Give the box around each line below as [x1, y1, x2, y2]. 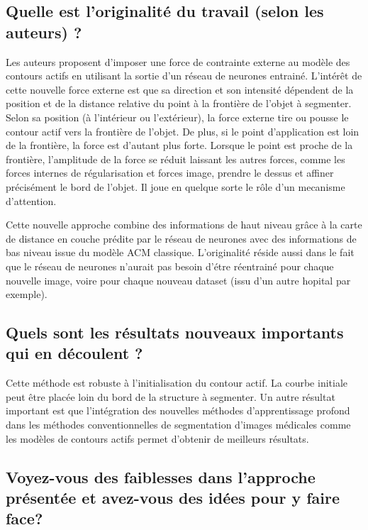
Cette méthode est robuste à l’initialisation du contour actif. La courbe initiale [6, 375, 348, 390]
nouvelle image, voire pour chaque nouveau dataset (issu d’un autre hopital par [6, 272, 351, 287]
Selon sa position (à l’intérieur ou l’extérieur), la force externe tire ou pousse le [6, 109, 349, 124]
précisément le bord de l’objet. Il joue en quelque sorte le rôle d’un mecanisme [6, 179, 345, 194]
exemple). [6, 287, 48, 302]
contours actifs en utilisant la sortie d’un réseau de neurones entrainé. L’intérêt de [6, 68, 362, 83]
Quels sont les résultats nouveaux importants [6, 321, 344, 343]
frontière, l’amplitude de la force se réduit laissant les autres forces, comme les [6, 151, 345, 166]
